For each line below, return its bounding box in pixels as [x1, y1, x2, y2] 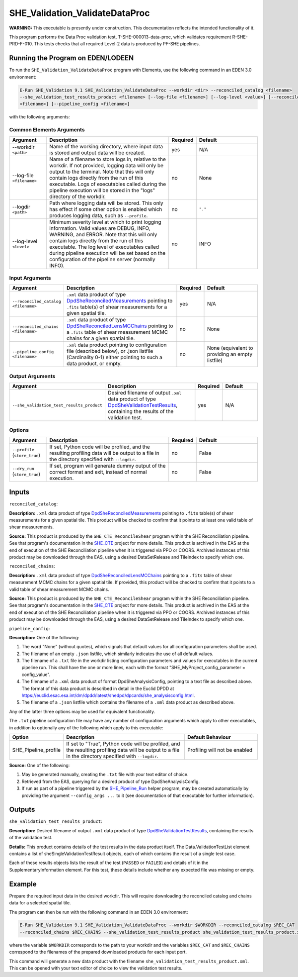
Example [9, 879, 37, 888]
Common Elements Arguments [9, 126, 85, 133]
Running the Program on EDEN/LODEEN [9, 54, 134, 62]
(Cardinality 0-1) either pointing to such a [66, 354, 162, 361]
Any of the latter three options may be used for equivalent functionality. [9, 708, 155, 714]
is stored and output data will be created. [49, 149, 146, 156]
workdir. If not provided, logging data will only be [49, 162, 164, 169]
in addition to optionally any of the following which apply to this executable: [9, 724, 163, 731]
